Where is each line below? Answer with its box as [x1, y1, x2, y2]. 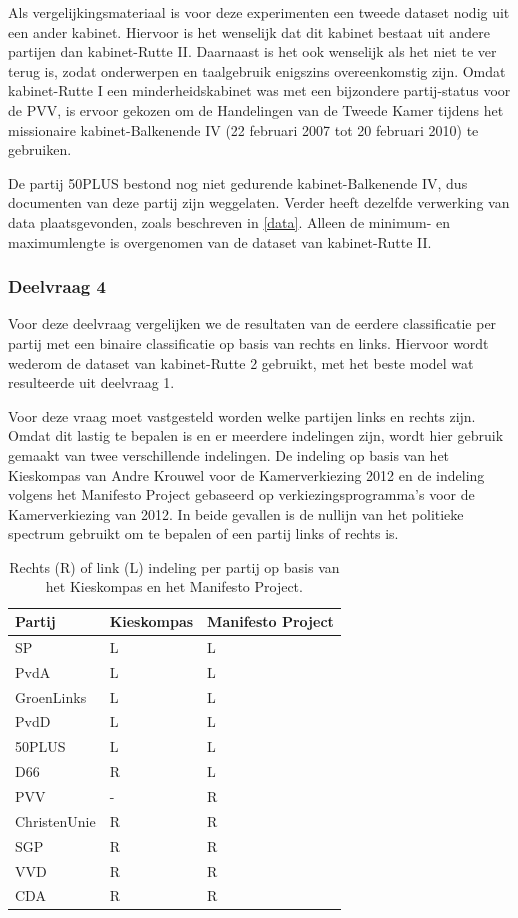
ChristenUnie [15, 810, 96, 831]
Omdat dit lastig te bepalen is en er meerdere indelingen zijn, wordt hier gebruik [8, 425, 504, 446]
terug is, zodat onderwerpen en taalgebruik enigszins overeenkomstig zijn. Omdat [8, 60, 506, 81]
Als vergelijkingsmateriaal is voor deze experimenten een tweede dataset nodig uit [8, 2, 510, 22]
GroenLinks [15, 686, 87, 707]
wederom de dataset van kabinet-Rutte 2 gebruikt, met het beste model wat [8, 352, 474, 373]
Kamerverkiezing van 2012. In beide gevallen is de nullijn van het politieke [8, 503, 464, 524]
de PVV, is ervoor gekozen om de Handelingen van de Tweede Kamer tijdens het [8, 99, 504, 120]
